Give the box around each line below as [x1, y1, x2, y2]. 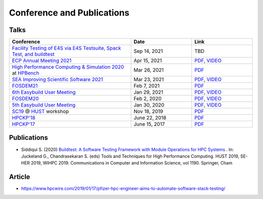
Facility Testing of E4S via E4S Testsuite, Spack [12, 45, 121, 52]
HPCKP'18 [12, 114, 36, 121]
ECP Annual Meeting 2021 [12, 57, 72, 64]
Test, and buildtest [12, 51, 55, 58]
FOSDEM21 [12, 83, 38, 90]
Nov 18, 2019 [133, 108, 163, 115]
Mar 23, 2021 [133, 76, 164, 83]
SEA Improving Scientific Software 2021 [12, 76, 103, 83]
